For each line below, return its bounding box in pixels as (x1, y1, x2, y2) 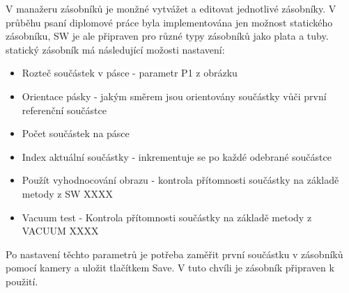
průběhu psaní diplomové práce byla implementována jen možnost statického (6, 15, 333, 29)
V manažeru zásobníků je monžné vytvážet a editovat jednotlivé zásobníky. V (6, 1, 336, 15)
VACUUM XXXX (22, 223, 99, 238)
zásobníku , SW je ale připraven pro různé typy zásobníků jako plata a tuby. (6, 29, 329, 43)
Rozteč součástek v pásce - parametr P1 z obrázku (22, 65, 238, 80)
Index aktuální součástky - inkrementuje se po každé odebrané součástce (22, 149, 332, 164)
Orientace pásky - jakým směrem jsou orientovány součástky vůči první (22, 88, 327, 103)
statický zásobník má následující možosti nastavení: (6, 42, 225, 56)
